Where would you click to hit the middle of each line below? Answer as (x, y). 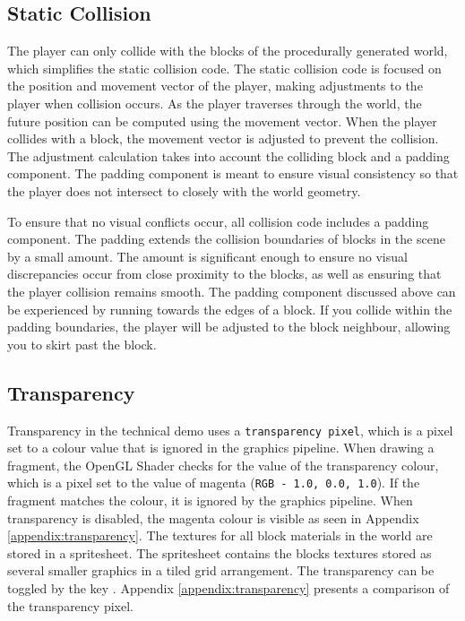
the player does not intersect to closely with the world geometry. (184, 190)
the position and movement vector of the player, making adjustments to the (215, 86)
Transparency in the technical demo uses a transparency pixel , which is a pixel (230, 430)
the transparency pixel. (70, 605)
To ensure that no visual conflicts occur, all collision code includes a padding (218, 221)
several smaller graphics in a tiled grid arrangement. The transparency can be (221, 570)
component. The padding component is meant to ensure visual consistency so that (233, 173)
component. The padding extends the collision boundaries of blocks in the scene (226, 239)
